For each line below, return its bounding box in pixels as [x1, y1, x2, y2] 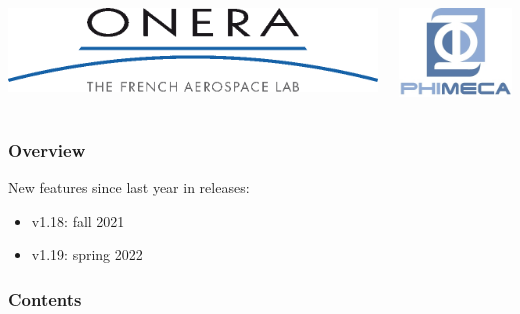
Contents [8, 286, 82, 311]
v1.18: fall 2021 [31, 210, 125, 231]
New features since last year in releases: [8, 176, 250, 197]
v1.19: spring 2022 [31, 244, 143, 265]
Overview [8, 137, 86, 162]
